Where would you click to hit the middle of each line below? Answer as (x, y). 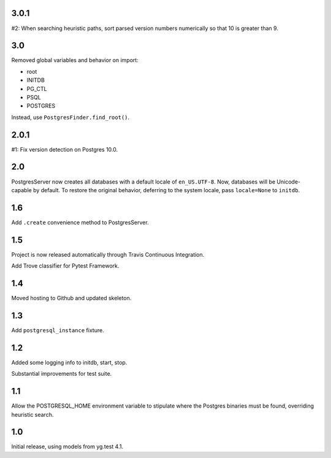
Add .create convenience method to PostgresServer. (80, 222)
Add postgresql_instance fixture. (58, 330)
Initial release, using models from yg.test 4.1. (67, 447)
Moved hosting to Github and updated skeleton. (71, 298)
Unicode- (289, 182)
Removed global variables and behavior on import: (75, 60)
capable (21, 190)
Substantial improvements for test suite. (62, 374)
